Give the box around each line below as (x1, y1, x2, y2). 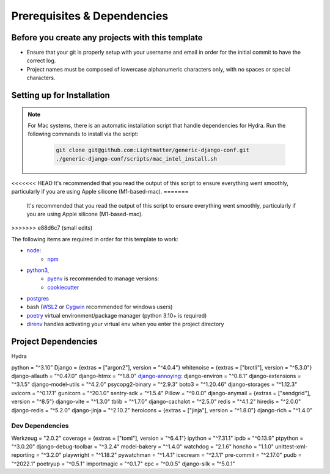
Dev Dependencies (11, 421, 69, 430)
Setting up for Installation (11, 90, 110, 101)
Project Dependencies (11, 337, 98, 347)
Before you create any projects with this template (11, 32, 203, 43)
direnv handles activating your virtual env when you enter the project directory (26, 321, 224, 328)
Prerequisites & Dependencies (11, 9, 169, 23)
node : (26, 247, 42, 254)
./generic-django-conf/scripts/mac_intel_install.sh (56, 155, 218, 162)
